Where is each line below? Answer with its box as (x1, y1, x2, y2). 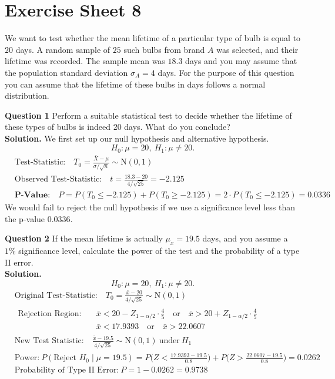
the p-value (5, 212, 45, 224)
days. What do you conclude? (124, 120, 230, 133)
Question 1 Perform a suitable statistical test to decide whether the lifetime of (5, 109, 292, 121)
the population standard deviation (5, 66, 128, 78)
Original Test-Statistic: (14, 291, 98, 300)
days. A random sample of (15, 43, 110, 55)
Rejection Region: (18, 309, 82, 318)
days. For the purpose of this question (158, 66, 294, 78)
